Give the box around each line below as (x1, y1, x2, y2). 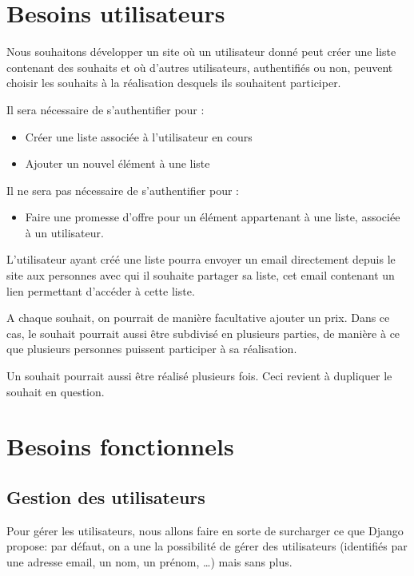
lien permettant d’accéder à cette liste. (6, 282, 195, 299)
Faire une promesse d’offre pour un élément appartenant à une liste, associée (25, 209, 400, 225)
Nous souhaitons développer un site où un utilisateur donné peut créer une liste (6, 43, 396, 60)
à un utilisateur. (25, 224, 104, 240)
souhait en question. (6, 383, 105, 399)
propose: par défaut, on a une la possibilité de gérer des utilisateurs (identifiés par (6, 538, 408, 554)
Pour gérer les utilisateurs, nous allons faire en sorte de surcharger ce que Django (6, 522, 404, 538)
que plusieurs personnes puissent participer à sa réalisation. (6, 340, 297, 357)
